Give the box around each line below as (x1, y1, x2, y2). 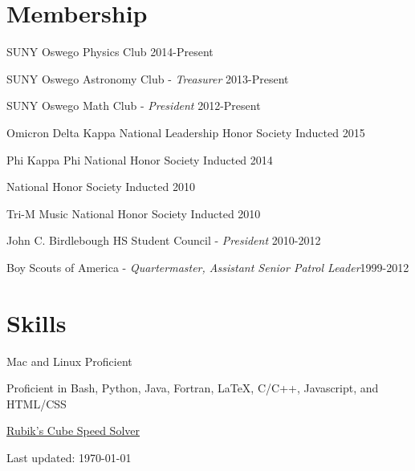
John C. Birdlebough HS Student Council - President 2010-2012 (6, 232, 321, 249)
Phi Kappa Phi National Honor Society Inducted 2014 (6, 151, 273, 168)
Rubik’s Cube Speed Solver (6, 422, 140, 439)
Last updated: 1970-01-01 (6, 449, 132, 465)
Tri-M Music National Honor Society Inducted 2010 (6, 205, 261, 221)
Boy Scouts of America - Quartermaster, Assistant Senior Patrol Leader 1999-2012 (6, 258, 409, 275)
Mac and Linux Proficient (6, 352, 132, 369)
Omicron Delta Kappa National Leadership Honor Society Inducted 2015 (6, 124, 365, 140)
